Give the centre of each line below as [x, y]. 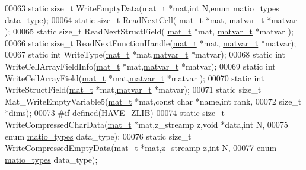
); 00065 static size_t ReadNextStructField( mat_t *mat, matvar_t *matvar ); [149, 31]
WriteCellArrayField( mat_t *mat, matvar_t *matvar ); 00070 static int [135, 78]
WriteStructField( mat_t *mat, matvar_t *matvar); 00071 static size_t [133, 89]
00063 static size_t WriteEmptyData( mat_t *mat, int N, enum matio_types [142, 8]
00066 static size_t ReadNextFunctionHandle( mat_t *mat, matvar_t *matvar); [151, 42]
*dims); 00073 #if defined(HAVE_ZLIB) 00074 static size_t [115, 113]
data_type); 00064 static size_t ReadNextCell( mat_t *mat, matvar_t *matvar [151, 19]
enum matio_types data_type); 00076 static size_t [98, 136]
